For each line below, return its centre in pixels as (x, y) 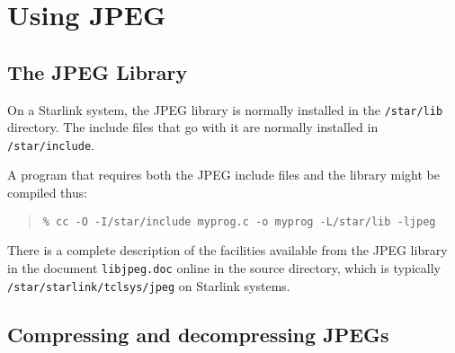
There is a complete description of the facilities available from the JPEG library (227, 250)
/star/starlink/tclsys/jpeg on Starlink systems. (149, 285)
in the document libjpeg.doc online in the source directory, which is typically (224, 267)
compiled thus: (48, 193)
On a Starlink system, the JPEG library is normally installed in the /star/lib (225, 109)
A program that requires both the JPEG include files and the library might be (224, 175)
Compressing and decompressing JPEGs (198, 334)
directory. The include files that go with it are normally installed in (193, 127)
